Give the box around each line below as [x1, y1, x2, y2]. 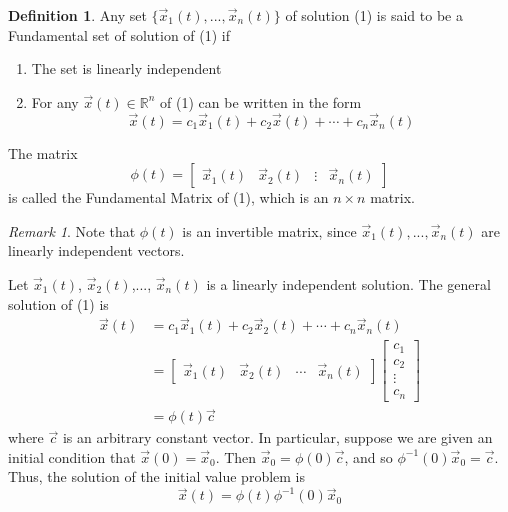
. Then [215, 446, 257, 467]
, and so [344, 446, 393, 467]
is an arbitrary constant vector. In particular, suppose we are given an [62, 427, 493, 448]
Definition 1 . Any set [8, 5, 147, 25]
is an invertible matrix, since [182, 220, 357, 241]
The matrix [8, 142, 78, 163]
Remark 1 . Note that [8, 220, 136, 241]
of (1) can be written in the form [160, 91, 362, 112]
